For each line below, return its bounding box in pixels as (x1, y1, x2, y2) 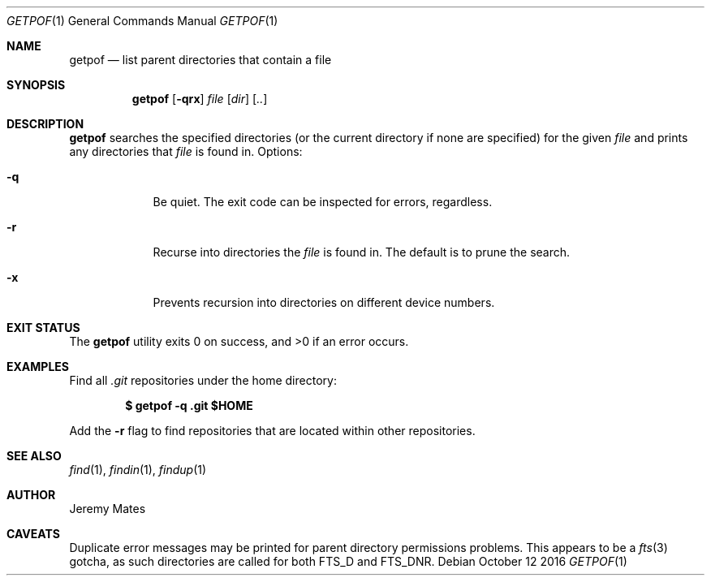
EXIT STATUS (6, 321, 80, 334)
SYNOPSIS (6, 78, 66, 92)
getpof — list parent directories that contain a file (69, 53, 332, 67)
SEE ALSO (6, 449, 62, 463)
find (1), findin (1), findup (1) (69, 463, 207, 476)
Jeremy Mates (69, 502, 146, 515)
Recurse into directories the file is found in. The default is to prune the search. (153, 245, 571, 259)
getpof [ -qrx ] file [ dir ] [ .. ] (131, 92, 268, 106)
